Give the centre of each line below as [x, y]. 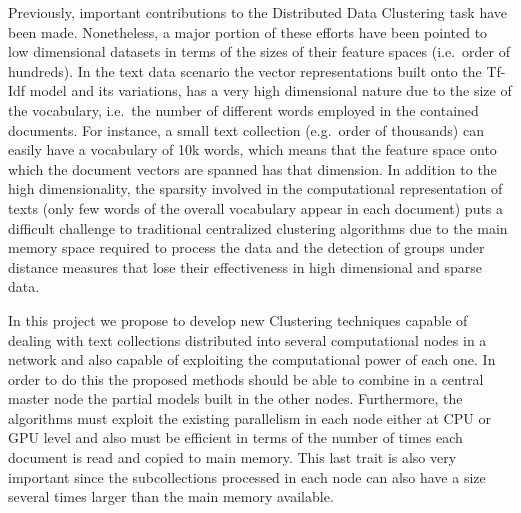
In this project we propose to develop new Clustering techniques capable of [238, 319]
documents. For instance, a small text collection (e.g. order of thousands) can [246, 129]
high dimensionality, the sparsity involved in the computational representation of [255, 188]
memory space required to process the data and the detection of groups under [246, 247]
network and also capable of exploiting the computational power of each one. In [252, 359]
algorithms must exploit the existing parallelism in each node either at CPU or [249, 417]
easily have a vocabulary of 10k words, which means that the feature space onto [252, 149]
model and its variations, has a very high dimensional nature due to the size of [270, 90]
